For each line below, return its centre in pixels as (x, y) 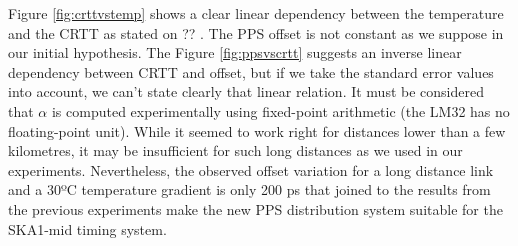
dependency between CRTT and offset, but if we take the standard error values (251, 71)
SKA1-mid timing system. (87, 228)
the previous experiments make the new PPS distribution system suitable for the (255, 208)
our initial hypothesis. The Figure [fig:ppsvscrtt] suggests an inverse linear (235, 52)
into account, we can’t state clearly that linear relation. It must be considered (246, 91)
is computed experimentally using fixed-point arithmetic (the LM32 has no (280, 110)
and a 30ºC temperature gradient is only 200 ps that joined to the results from (249, 189)
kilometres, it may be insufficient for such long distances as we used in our (235, 150)
